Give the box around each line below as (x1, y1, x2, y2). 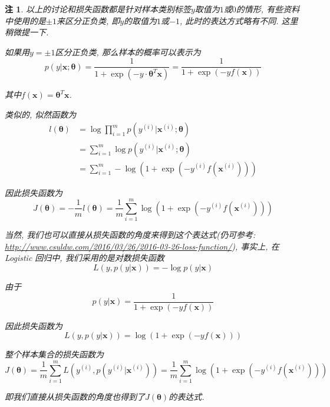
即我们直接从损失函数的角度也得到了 (5, 391, 145, 403)
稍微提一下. (5, 26, 49, 38)
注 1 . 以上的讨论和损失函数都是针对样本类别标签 (5, 3, 191, 15)
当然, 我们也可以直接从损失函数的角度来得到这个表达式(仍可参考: (5, 229, 256, 241)
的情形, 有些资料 (236, 3, 300, 15)
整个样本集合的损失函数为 (5, 348, 104, 360)
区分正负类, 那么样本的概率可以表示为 (55, 45, 201, 58)
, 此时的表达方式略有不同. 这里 (180, 14, 298, 27)
